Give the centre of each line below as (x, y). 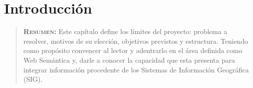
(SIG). (33, 79)
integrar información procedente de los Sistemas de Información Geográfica (136, 69)
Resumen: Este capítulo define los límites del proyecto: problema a (125, 31)
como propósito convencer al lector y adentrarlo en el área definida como (133, 50)
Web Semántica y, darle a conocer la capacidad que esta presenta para (129, 60)
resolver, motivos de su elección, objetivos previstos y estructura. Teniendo (136, 41)
